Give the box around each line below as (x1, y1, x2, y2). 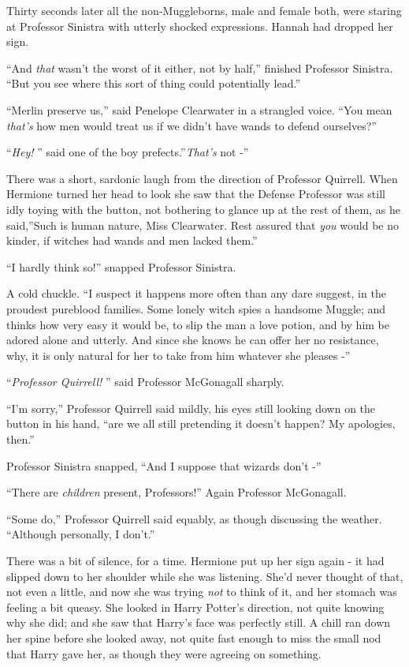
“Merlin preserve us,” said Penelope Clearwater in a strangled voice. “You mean (6, 101, 392, 118)
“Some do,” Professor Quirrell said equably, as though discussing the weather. (6, 510, 382, 526)
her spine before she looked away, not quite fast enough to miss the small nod (6, 630, 381, 646)
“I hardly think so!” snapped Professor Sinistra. (6, 258, 236, 275)
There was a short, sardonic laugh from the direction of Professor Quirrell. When (6, 170, 398, 186)
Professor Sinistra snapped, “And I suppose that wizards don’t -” (6, 457, 322, 474)
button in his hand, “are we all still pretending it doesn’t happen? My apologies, (6, 415, 396, 432)
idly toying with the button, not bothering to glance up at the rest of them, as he (6, 200, 400, 217)
